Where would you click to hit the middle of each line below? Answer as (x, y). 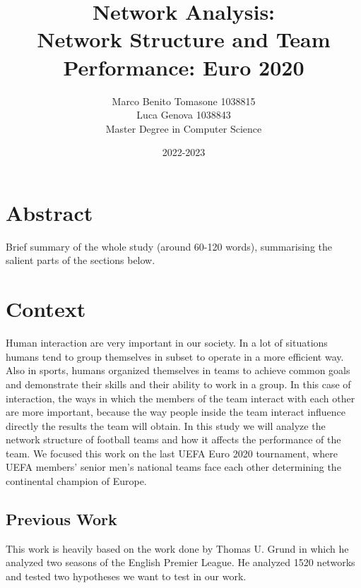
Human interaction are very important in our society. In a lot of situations (167, 343)
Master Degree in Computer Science (184, 128)
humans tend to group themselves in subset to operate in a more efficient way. (175, 356)
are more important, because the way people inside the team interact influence (176, 412)
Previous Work (61, 519)
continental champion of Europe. (76, 481)
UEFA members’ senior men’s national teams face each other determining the (173, 467)
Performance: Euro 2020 (184, 67)
